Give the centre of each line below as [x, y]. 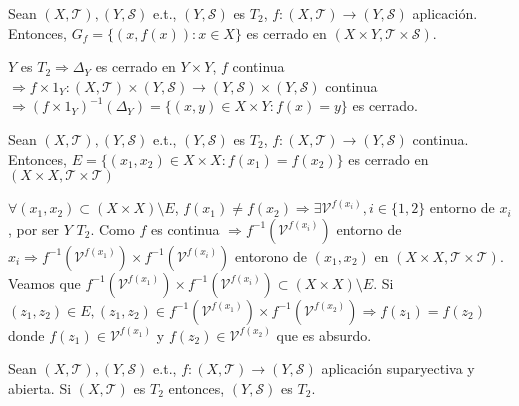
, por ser [34, 228]
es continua [185, 228]
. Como [112, 228]
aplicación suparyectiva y [398, 368]
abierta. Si [40, 387]
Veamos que [44, 282]
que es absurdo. [324, 334]
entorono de [271, 255]
